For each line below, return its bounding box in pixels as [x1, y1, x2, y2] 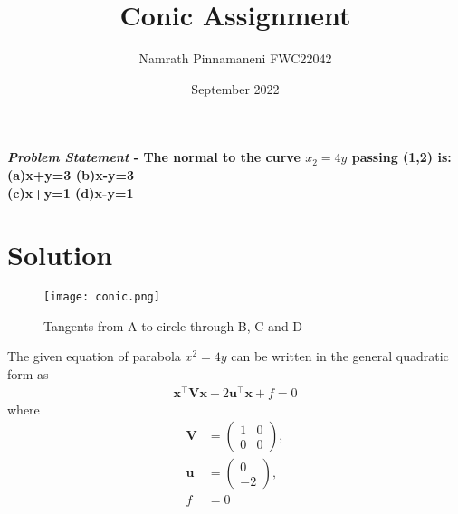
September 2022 [191, 79, 280, 98]
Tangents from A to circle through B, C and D [43, 316, 303, 335]
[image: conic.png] [43, 290, 160, 304]
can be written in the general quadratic [231, 347, 449, 366]
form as [7, 365, 49, 384]
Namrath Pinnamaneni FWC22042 [138, 49, 332, 68]
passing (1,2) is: [351, 148, 452, 167]
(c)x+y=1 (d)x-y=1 [7, 183, 134, 202]
